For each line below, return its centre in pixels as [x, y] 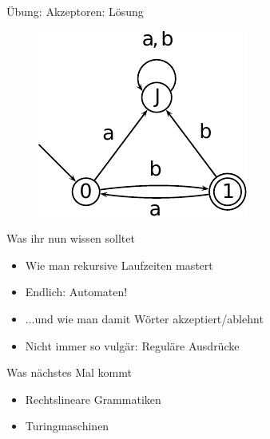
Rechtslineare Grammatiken [93, 399]
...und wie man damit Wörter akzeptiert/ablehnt [144, 318]
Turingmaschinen [67, 426]
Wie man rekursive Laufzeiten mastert [119, 265]
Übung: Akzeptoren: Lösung [75, 11]
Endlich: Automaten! [76, 292]
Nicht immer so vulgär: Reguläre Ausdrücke [132, 345]
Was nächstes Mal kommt [69, 372]
